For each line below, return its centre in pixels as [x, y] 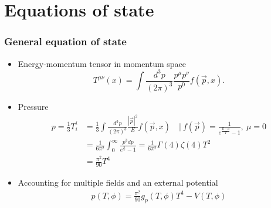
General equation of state [65, 41]
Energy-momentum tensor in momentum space [102, 63]
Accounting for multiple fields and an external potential [118, 182]
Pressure [33, 107]
